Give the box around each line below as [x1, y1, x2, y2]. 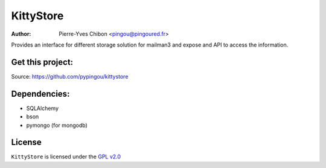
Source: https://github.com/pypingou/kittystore [11, 73, 129, 80]
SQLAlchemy [26, 105, 59, 112]
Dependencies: [11, 88, 70, 99]
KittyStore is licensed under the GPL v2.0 [11, 153, 121, 160]
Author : [11, 30, 31, 37]
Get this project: [11, 57, 74, 67]
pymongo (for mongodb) [26, 121, 88, 129]
